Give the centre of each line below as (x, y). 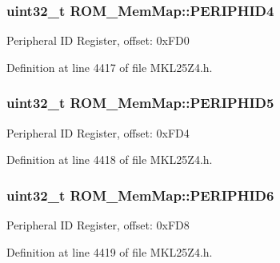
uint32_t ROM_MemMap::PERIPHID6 (140, 195)
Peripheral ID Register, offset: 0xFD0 (98, 40)
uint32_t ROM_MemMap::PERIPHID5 (140, 103)
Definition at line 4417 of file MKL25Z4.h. (110, 67)
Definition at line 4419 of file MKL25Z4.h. (110, 251)
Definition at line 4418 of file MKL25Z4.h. (110, 159)
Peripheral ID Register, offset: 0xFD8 (98, 225)
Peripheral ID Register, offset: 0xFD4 (98, 132)
